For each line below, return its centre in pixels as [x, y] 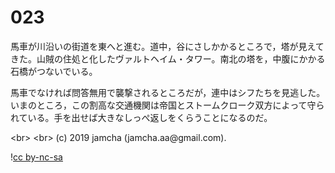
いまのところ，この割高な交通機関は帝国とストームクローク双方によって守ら [167, 105]
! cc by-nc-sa [36, 157]
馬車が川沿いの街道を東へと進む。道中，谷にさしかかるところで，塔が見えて [167, 46]
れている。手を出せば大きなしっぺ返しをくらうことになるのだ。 [141, 117]
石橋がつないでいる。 [54, 71]
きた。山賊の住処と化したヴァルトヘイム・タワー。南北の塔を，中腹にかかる [168, 58]
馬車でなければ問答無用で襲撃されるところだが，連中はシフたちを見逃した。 [168, 92]
